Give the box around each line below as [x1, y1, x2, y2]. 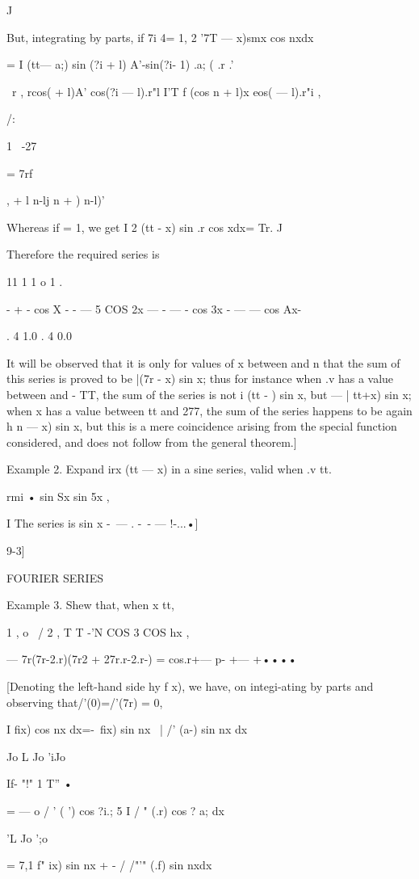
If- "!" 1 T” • [6, 775, 73, 792]
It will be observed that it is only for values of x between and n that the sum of [6, 354, 400, 371]
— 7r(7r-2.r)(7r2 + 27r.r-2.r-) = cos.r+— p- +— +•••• [6, 650, 297, 667]
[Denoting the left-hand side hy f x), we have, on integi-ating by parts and [6, 678, 374, 695]
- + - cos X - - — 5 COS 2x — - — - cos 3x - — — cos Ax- [6, 300, 302, 317]
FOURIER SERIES [6, 569, 103, 586]
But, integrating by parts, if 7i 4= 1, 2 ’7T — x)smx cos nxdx [6, 28, 314, 45]
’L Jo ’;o [6, 829, 48, 846]
